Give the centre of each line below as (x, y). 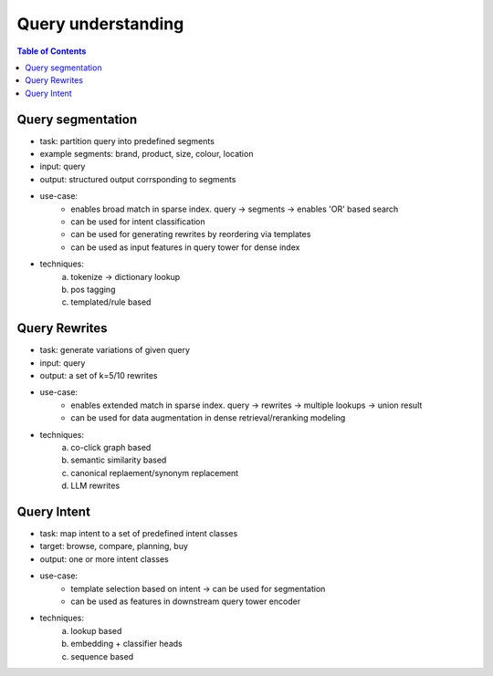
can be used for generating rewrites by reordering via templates (191, 234)
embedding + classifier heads (126, 644)
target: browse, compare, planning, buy (114, 546)
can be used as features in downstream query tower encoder (186, 601)
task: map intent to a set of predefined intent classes (139, 534)
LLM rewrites (95, 486)
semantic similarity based (119, 460)
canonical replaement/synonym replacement (155, 473)
